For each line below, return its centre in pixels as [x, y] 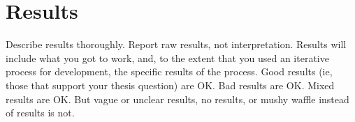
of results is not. [40, 113]
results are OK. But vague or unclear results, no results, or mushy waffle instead [177, 99]
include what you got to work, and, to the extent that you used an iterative [167, 58]
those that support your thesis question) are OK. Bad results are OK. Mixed [170, 85]
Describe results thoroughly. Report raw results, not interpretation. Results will [176, 44]
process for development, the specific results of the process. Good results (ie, [169, 71]
